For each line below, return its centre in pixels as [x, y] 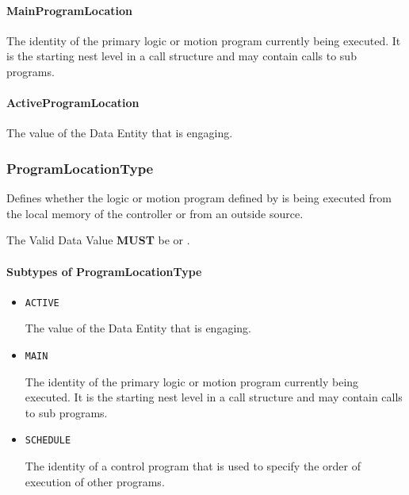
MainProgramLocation [70, 10]
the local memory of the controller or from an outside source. [155, 213]
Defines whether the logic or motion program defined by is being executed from [199, 198]
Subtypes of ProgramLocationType [104, 271]
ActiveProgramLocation [73, 103]
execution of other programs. [95, 481]
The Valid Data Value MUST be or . [98, 240]
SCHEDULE [48, 441]
